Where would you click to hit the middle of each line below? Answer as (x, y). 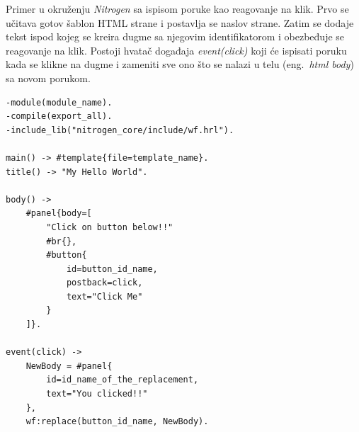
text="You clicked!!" (97, 394)
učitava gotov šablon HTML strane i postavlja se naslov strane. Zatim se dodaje (180, 22)
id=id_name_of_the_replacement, (122, 380)
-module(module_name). (59, 102)
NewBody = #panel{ (69, 366)
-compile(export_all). (59, 116)
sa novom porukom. (48, 78)
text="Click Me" (104, 296)
